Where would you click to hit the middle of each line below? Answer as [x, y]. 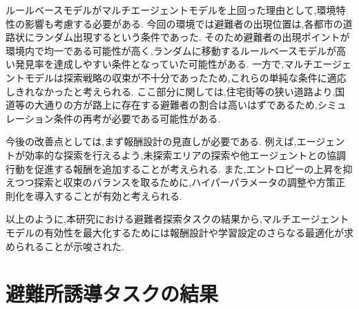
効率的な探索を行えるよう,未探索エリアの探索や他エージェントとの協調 [185, 154]
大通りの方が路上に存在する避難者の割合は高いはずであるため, [176, 105]
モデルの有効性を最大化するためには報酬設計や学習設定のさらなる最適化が [175, 232]
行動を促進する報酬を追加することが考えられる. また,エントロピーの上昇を [174, 168]
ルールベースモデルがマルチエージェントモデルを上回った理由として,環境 [171, 10]
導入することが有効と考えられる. [108, 195]
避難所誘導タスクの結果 [112, 293]
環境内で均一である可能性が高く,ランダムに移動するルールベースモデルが [171, 50]
